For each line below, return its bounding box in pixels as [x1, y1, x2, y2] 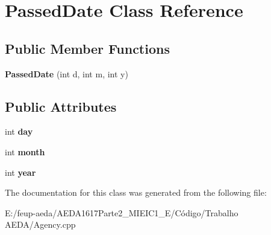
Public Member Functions [5, 39, 170, 57]
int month [5, 145, 45, 158]
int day [5, 125, 33, 138]
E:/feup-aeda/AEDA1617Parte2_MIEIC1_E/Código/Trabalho [5, 206, 238, 219]
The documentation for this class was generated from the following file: [5, 186, 267, 199]
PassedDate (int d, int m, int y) [5, 67, 128, 80]
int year [5, 166, 36, 178]
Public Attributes [5, 97, 117, 115]
